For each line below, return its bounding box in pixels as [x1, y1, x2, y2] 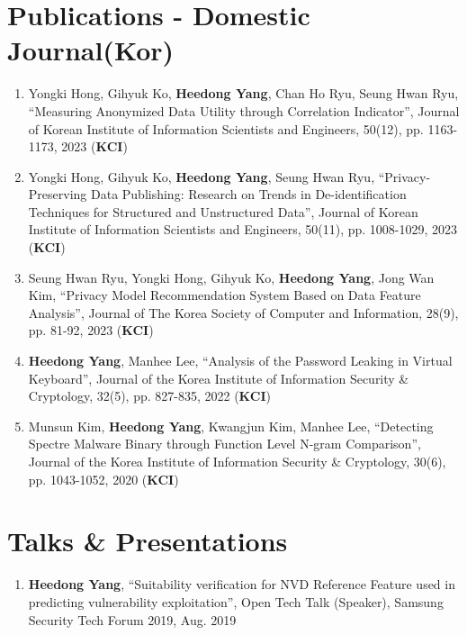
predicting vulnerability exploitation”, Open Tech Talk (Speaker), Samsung [28, 592, 444, 611]
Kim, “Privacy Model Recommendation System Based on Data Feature [28, 286, 421, 304]
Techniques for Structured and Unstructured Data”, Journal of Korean [28, 202, 418, 221]
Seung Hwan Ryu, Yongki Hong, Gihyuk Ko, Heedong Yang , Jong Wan [28, 268, 435, 286]
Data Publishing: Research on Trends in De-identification [90, 185, 407, 204]
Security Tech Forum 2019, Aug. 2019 [28, 610, 237, 629]
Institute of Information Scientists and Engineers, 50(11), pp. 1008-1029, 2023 [28, 220, 458, 239]
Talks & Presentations [7, 522, 288, 559]
